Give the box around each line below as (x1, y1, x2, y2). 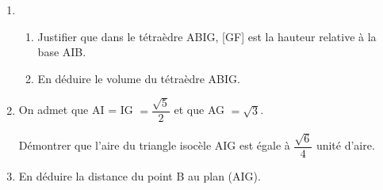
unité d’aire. (316, 137, 375, 154)
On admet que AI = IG (18, 101, 133, 118)
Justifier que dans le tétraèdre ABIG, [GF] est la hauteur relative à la (37, 28, 377, 44)
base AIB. (37, 44, 86, 60)
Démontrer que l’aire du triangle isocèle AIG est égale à (18, 137, 290, 154)
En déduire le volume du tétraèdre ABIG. (37, 70, 240, 86)
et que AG (174, 101, 225, 118)
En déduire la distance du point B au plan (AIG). (18, 168, 261, 184)
